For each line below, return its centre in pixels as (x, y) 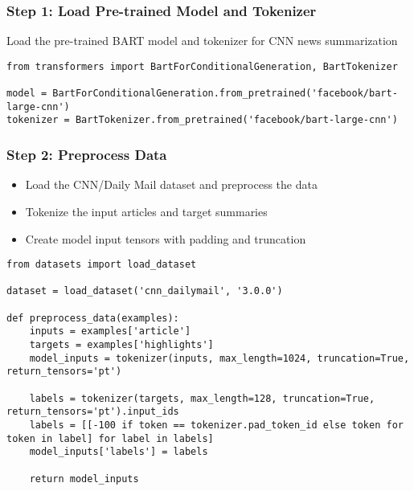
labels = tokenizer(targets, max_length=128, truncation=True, (202, 398)
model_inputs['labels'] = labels (119, 452)
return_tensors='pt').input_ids (93, 412)
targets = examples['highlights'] (121, 345)
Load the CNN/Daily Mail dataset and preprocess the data (171, 184)
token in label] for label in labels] (110, 438)
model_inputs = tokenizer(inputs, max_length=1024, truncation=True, (219, 358)
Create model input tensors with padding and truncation (166, 238)
